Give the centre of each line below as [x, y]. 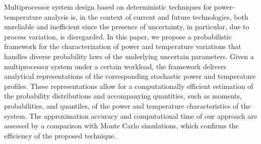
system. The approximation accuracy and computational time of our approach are [131, 115]
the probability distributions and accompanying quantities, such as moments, [123, 96]
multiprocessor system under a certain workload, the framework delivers [115, 66]
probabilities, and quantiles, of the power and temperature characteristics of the [127, 105]
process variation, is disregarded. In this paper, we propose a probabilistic [118, 36]
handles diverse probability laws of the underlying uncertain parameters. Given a [129, 56]
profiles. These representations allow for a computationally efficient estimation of [129, 86]
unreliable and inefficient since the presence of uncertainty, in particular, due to [127, 27]
